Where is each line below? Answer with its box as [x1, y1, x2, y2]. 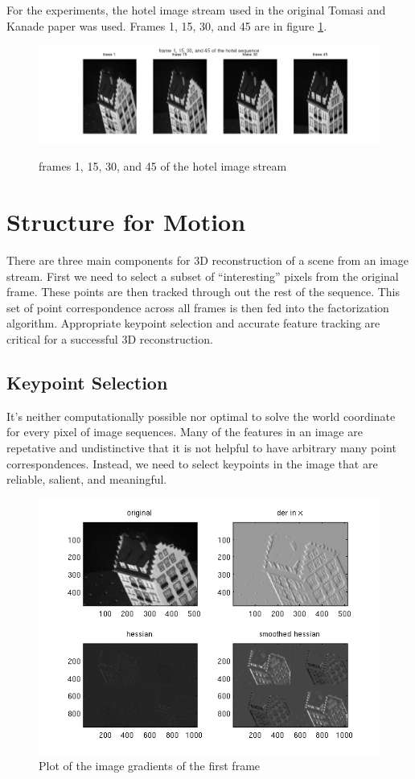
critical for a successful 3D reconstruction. [6, 331, 213, 348]
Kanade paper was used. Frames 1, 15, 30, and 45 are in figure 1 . [6, 17, 327, 34]
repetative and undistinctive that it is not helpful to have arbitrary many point [6, 439, 397, 456]
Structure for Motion [6, 205, 246, 238]
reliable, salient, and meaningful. [6, 471, 167, 488]
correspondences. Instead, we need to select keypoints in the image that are [6, 455, 378, 472]
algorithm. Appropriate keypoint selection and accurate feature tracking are [6, 315, 380, 332]
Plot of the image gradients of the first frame [39, 757, 261, 774]
